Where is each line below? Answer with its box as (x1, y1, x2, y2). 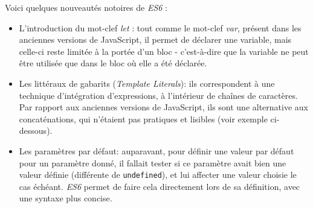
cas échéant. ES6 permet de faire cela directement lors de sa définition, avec (19, 180, 300, 192)
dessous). (19, 124, 53, 137)
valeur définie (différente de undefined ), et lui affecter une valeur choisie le (19, 168, 297, 181)
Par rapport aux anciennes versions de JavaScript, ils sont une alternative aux (19, 101, 308, 113)
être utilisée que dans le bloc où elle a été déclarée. (19, 57, 207, 69)
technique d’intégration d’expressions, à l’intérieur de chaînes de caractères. (19, 89, 298, 101)
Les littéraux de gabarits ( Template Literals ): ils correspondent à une (19, 77, 275, 89)
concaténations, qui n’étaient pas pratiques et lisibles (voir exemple (19, 112, 268, 125)
